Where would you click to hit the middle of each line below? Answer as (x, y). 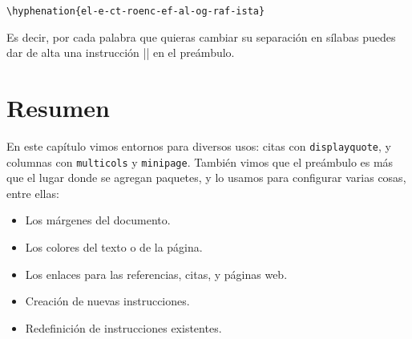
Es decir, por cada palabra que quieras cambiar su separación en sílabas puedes (201, 36)
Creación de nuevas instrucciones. (107, 301)
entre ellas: (33, 193)
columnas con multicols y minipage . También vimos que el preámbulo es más (200, 161)
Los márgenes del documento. (98, 220)
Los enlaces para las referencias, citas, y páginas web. (156, 274)
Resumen (58, 108)
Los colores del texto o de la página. (114, 247)
